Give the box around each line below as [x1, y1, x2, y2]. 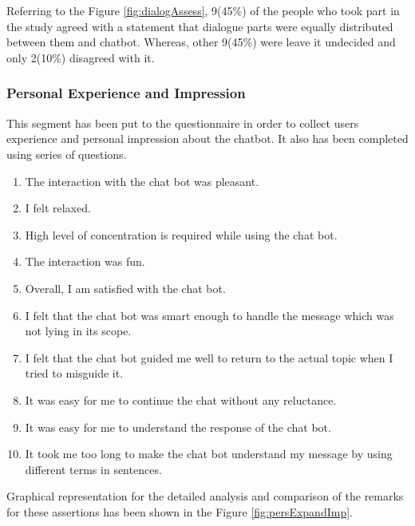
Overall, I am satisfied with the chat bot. [25, 279, 226, 296]
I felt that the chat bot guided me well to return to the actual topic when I [25, 349, 393, 366]
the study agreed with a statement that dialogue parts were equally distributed [6, 18, 393, 34]
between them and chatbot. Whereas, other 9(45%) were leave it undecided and [6, 34, 396, 50]
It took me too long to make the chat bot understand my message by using [25, 445, 393, 462]
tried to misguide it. [25, 365, 124, 382]
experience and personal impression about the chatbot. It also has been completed [6, 130, 409, 147]
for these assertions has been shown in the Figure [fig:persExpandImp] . [6, 503, 353, 520]
